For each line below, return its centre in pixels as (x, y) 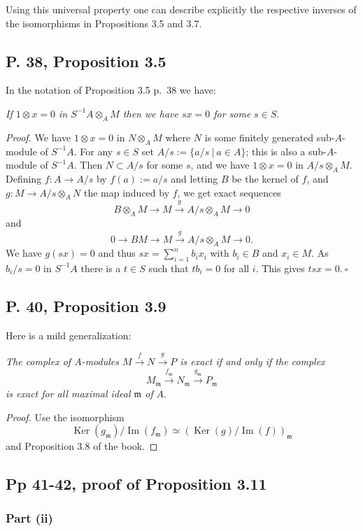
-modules (100, 361)
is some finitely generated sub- (270, 137)
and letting (194, 178)
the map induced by (127, 192)
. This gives (280, 268)
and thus (117, 253)
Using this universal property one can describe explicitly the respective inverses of (181, 9)
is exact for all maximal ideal (68, 393)
